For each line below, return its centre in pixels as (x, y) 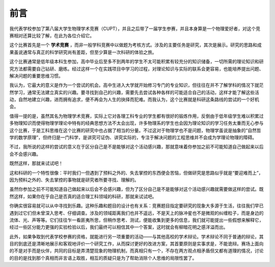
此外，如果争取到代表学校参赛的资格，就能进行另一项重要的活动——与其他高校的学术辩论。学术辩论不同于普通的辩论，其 (136, 236)
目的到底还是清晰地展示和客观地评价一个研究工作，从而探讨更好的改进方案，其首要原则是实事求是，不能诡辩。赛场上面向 (136, 244)
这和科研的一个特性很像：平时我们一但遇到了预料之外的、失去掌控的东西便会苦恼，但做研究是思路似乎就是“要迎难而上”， (136, 173)
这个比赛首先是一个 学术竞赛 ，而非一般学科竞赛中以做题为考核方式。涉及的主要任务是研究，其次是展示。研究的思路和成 (135, 45)
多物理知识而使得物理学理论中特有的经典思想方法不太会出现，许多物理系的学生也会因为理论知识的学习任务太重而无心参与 (136, 123)
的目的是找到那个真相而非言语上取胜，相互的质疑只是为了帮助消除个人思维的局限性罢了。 (103, 258)
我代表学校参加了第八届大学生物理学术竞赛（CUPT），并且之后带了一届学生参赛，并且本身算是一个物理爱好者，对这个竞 (135, 29)
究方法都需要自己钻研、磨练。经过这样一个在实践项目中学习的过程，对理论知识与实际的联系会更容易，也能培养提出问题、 (136, 68)
